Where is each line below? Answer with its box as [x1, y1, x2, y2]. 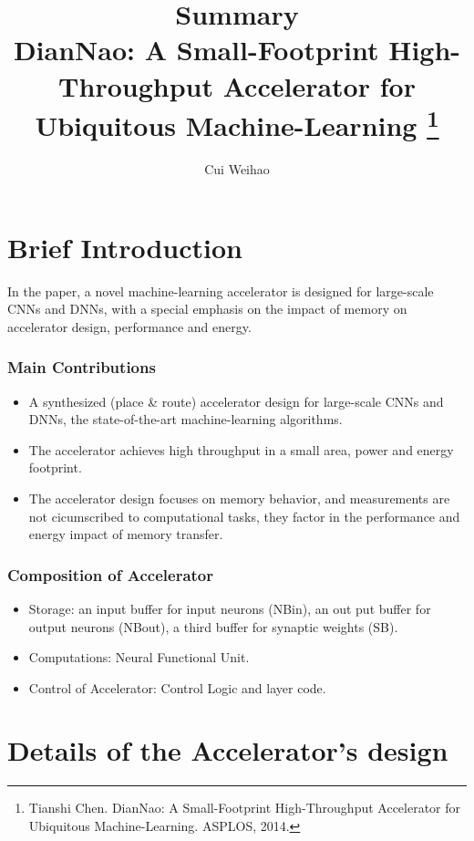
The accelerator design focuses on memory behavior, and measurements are [28, 488, 450, 507]
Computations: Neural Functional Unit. [28, 648, 250, 667]
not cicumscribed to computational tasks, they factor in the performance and [28, 506, 460, 525]
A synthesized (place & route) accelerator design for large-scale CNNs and [28, 391, 444, 410]
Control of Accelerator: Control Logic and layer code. [28, 678, 326, 697]
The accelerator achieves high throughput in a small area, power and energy [28, 440, 454, 459]
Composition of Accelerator [7, 563, 214, 586]
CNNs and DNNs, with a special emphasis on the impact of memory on [7, 299, 407, 318]
